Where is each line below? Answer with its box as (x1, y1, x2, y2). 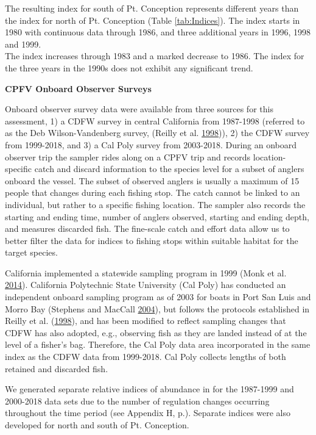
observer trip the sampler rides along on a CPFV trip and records (5, 150, 251, 163)
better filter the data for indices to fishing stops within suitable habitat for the (5, 234, 298, 246)
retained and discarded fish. (5, 362, 108, 375)
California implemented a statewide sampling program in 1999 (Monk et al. (5, 266, 287, 279)
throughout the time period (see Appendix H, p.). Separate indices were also (5, 406, 291, 419)
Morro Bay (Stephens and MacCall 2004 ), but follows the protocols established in (5, 302, 310, 315)
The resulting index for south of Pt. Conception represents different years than (5, 2, 299, 14)
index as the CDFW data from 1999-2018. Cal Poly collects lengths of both (5, 350, 286, 363)
